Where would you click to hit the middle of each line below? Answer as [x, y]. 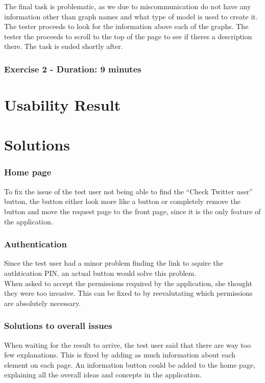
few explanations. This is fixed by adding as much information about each [120, 355]
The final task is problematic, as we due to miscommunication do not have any [128, 6]
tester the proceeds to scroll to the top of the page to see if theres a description [128, 36]
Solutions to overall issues [58, 326]
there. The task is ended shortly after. [64, 46]
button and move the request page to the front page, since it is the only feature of [132, 211]
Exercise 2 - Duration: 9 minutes [73, 69]
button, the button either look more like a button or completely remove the [122, 201]
